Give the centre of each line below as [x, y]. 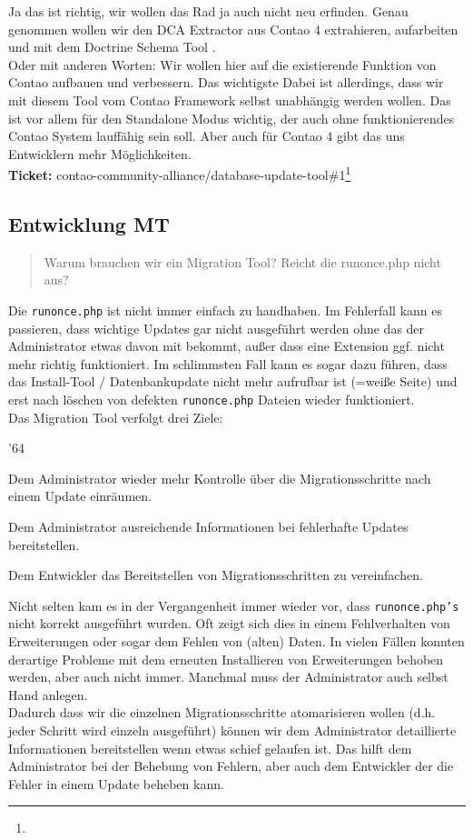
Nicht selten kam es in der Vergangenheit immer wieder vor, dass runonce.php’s [234, 605]
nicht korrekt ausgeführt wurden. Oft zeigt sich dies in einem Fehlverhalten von [229, 623]
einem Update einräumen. [80, 496]
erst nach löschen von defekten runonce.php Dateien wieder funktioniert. [212, 400]
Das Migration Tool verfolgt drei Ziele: [116, 417]
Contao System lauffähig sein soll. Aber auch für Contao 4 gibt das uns [207, 136]
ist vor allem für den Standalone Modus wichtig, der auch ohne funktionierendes [232, 118]
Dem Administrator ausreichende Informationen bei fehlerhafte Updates [208, 527]
